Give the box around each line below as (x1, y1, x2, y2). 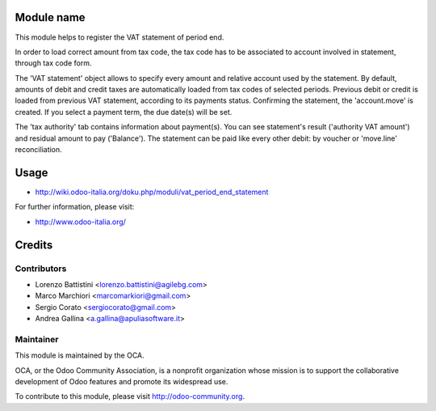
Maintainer (15, 333, 59, 345)
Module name (15, 11, 86, 24)
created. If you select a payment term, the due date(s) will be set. (15, 107, 233, 117)
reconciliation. (15, 145, 62, 155)
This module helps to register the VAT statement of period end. (15, 32, 224, 42)
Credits (15, 238, 53, 252)
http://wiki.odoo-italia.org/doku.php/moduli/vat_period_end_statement (35, 187, 269, 197)
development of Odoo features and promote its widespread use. (15, 376, 228, 386)
